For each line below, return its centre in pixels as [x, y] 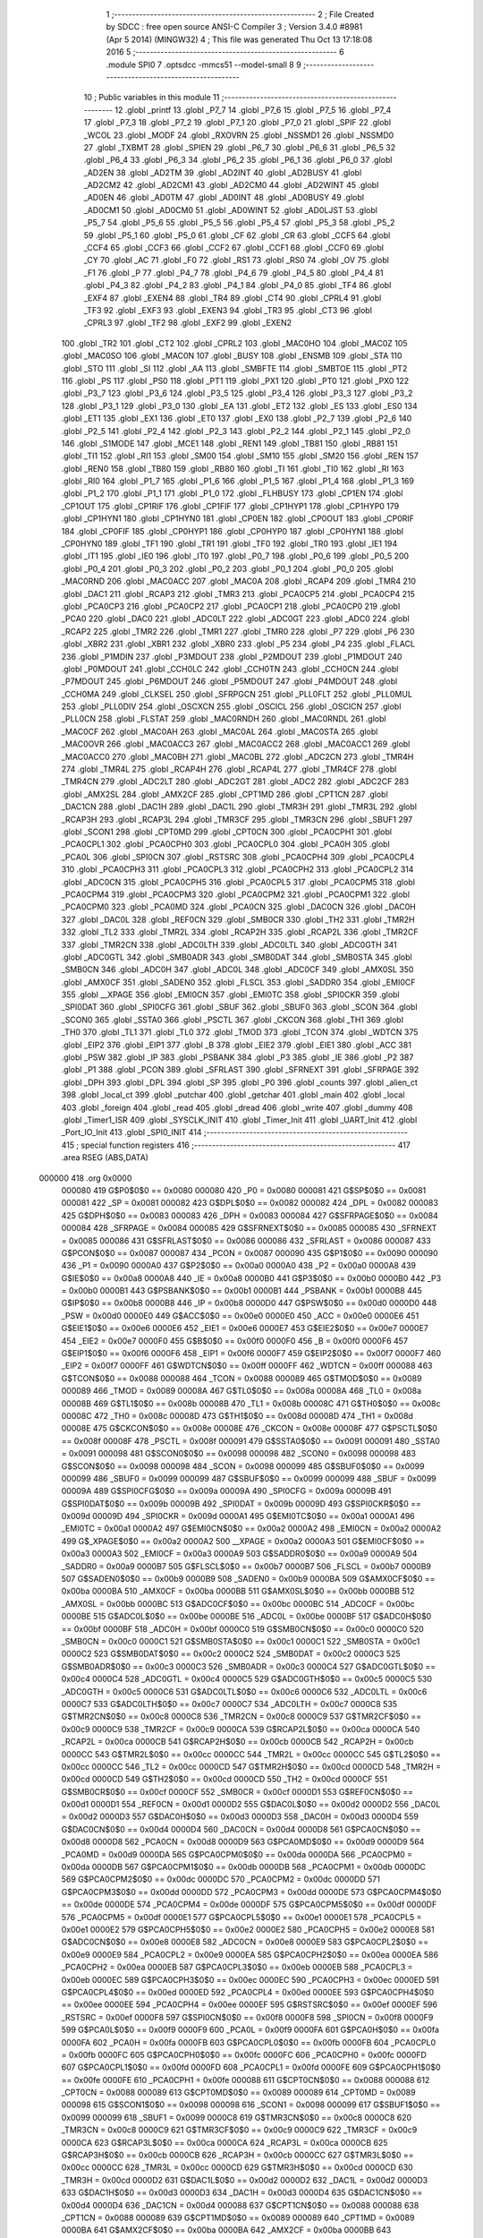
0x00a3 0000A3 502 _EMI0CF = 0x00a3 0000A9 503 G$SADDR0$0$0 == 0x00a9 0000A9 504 [239, 1554]
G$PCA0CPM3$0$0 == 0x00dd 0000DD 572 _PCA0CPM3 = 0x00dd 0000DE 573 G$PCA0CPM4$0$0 [251, 1892]
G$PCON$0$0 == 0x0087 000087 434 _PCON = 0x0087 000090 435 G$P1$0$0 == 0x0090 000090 [250, 1252]
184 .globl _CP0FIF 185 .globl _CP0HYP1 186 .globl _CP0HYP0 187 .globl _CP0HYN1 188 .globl [233, 531]
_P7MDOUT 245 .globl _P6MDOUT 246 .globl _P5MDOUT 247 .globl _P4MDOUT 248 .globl [229, 681]
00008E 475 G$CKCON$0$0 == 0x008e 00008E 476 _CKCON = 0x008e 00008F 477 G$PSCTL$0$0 [250, 1429]
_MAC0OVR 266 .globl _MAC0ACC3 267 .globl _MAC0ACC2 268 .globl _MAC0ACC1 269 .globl [236, 744]
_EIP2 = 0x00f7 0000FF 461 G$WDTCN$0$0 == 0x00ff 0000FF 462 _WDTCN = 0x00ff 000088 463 [247, 1366]
